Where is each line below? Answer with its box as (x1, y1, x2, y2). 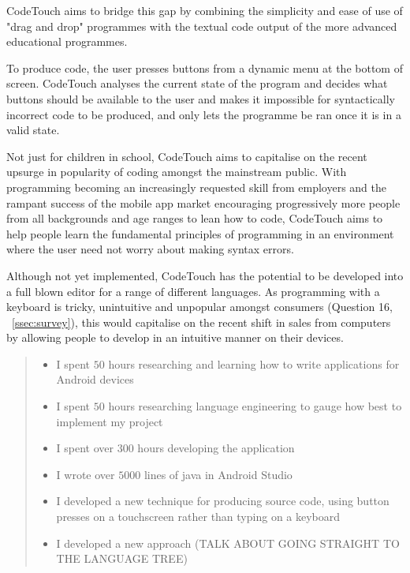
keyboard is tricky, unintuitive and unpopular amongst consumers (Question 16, (6, 298, 393, 315)
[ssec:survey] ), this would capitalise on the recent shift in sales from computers (12, 313, 391, 330)
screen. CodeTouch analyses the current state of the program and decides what (6, 75, 388, 92)
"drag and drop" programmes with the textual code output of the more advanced (6, 17, 397, 34)
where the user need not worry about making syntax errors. (6, 241, 294, 257)
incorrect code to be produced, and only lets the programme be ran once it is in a (6, 106, 401, 122)
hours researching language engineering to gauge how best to (108, 398, 402, 414)
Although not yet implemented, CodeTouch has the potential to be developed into (6, 267, 404, 283)
